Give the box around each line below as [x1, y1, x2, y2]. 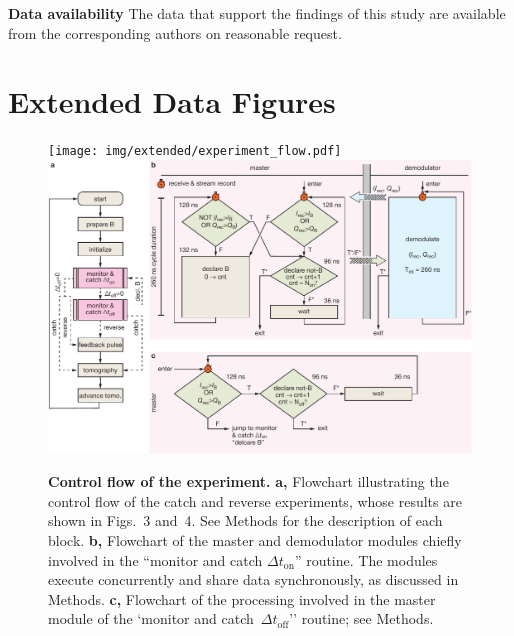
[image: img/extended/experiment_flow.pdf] [48, 144, 342, 159]
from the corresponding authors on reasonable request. [8, 22, 342, 43]
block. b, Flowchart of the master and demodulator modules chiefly [48, 529, 462, 550]
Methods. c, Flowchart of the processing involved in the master [48, 588, 436, 609]
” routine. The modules [294, 549, 438, 570]
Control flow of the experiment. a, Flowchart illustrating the [48, 471, 449, 492]
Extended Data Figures [8, 81, 336, 122]
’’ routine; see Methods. [289, 608, 434, 629]
